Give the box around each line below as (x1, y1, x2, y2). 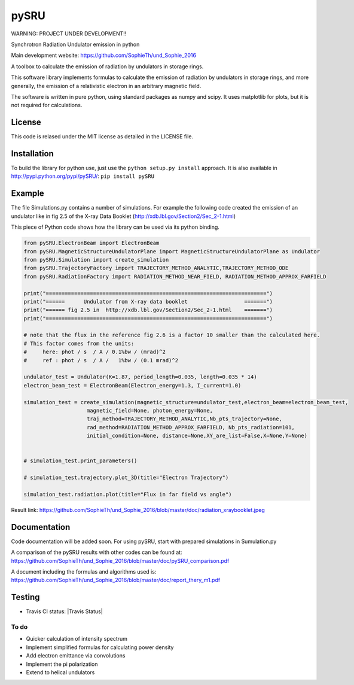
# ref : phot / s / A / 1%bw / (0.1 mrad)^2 (23, 357, 179, 363)
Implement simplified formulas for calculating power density (26, 644, 174, 651)
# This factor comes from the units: (23, 340, 135, 347)
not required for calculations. (11, 102, 83, 109)
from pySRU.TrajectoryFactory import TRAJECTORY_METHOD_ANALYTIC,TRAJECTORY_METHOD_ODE (23, 265, 289, 272)
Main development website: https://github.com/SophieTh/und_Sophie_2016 (11, 51, 197, 59)
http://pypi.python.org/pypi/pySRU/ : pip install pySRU (11, 172, 155, 180)
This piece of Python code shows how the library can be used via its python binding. (11, 223, 219, 231)
